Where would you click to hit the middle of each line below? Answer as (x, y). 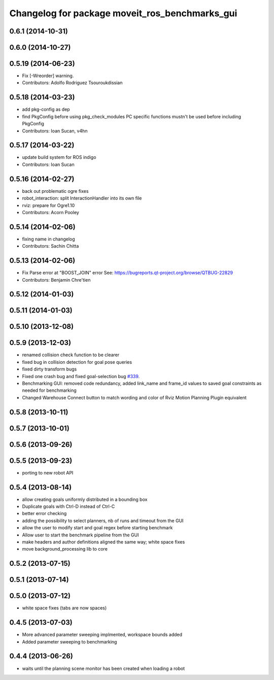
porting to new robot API (48, 472)
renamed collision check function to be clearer (71, 355)
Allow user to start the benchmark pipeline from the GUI (80, 535)
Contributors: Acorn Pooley (51, 212)
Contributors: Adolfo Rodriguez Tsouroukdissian (72, 83)
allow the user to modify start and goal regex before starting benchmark (97, 528)
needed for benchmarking (49, 390)
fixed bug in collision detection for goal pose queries (77, 362)
